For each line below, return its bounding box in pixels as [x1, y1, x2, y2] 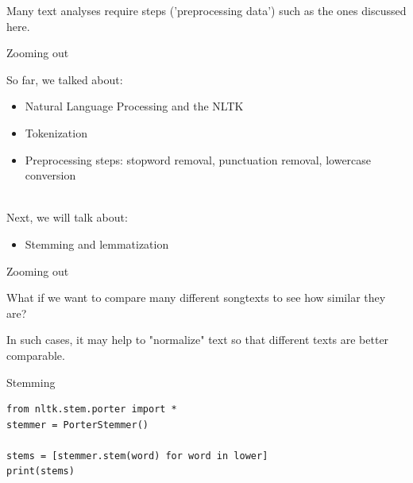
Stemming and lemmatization [25, 235, 169, 252]
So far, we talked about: [6, 71, 123, 87]
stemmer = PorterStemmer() [6, 419, 149, 431]
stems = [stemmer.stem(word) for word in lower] [6, 450, 268, 462]
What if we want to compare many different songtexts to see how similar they [6, 289, 386, 306]
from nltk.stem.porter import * [6, 404, 177, 415]
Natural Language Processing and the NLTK [25, 98, 244, 114]
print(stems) [6, 466, 75, 477]
